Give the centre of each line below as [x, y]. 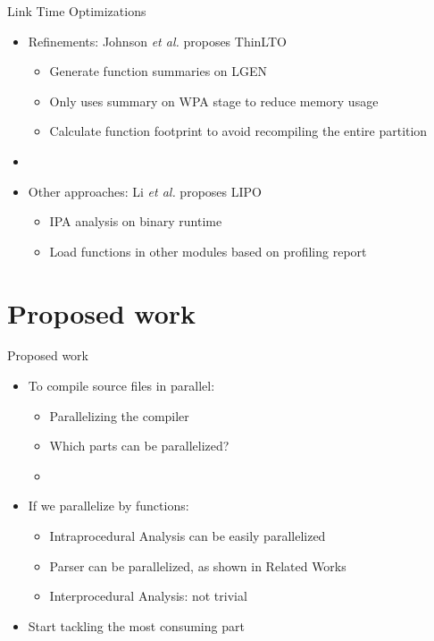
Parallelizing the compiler [119, 415]
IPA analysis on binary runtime [136, 221]
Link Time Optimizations [77, 11]
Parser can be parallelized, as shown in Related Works [198, 565]
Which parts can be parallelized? [139, 446]
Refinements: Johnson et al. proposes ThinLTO [157, 41]
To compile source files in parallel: [121, 386]
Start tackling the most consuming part [136, 625]
